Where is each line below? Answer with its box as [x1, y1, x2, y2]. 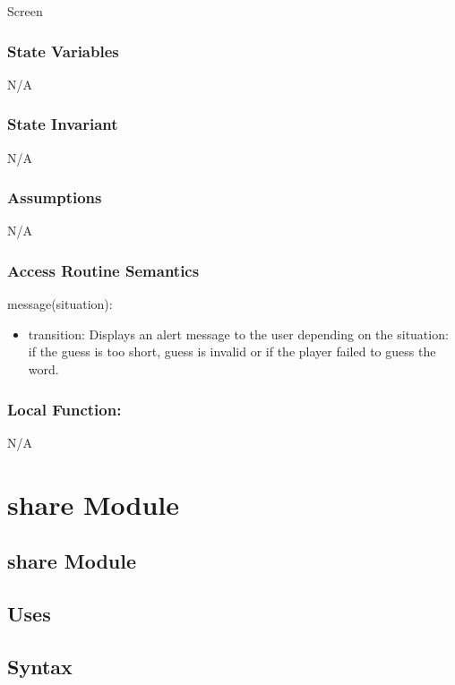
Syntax [7, 652, 73, 680]
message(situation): [7, 295, 113, 313]
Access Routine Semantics [7, 259, 200, 281]
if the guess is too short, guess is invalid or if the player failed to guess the [28, 342, 436, 361]
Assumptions [7, 186, 102, 209]
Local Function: [7, 398, 122, 420]
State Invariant [7, 113, 118, 135]
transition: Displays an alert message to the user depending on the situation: [28, 324, 449, 343]
